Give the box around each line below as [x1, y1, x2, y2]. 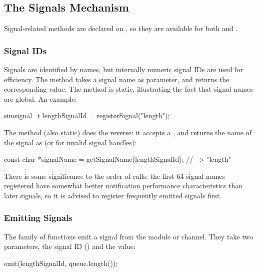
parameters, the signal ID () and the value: [4, 241, 135, 251]
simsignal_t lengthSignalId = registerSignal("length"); [4, 110, 170, 121]
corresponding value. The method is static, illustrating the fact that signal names [4, 84, 253, 94]
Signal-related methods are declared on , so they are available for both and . [4, 23, 238, 34]
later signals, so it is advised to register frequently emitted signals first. [4, 190, 222, 200]
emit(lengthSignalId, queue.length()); [4, 257, 118, 268]
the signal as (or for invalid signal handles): [4, 137, 137, 147]
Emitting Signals [4, 211, 72, 224]
